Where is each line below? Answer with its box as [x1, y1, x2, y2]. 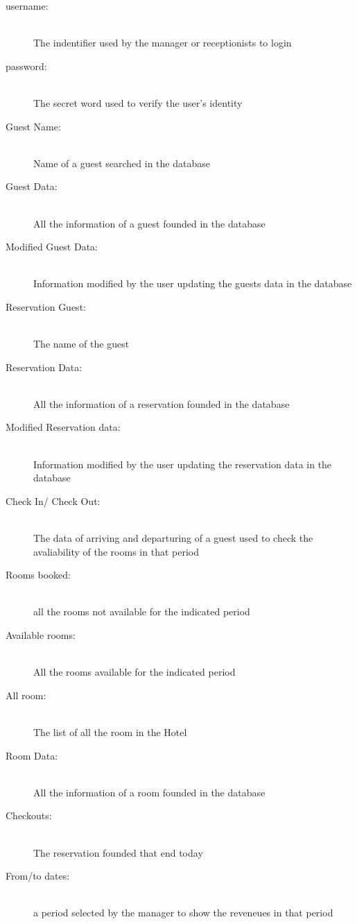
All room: [6, 687, 46, 702]
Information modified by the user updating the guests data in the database [33, 276, 352, 291]
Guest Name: [6, 119, 61, 133]
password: [6, 58, 47, 73]
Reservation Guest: [6, 299, 86, 314]
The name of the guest [33, 336, 130, 351]
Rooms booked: [6, 567, 71, 582]
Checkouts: [6, 808, 52, 823]
